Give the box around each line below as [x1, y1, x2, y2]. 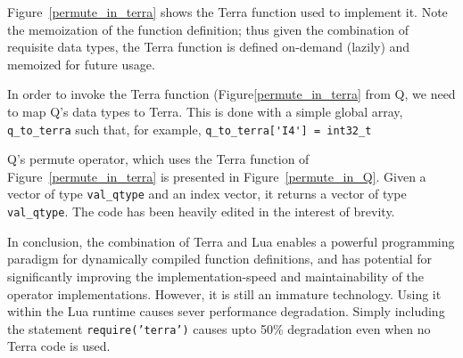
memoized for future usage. [7, 54, 155, 73]
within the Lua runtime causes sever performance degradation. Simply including [7, 302, 445, 321]
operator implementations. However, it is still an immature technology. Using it [7, 284, 442, 303]
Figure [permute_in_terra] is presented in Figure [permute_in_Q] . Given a [7, 167, 426, 185]
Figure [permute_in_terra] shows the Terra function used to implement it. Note [7, 3, 448, 20]
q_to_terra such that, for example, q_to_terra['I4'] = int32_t [7, 119, 372, 138]
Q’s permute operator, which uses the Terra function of [7, 150, 310, 168]
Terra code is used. [7, 337, 111, 355]
